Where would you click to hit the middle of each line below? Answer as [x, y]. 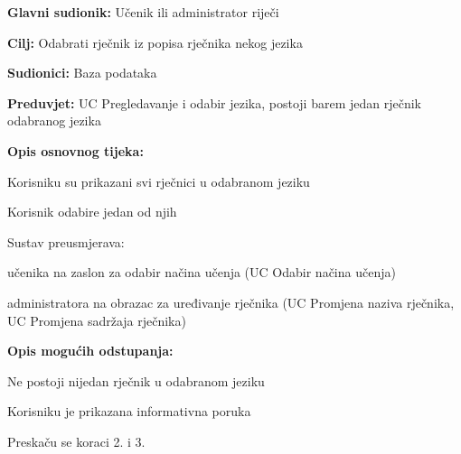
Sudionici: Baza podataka [82, 73]
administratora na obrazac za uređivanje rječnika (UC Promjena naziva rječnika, [231, 302]
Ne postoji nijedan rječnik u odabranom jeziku [136, 380]
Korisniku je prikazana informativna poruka [129, 411]
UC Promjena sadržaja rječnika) [97, 320]
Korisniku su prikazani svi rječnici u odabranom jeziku [159, 181]
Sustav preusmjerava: [66, 241]
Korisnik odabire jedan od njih [92, 212]
